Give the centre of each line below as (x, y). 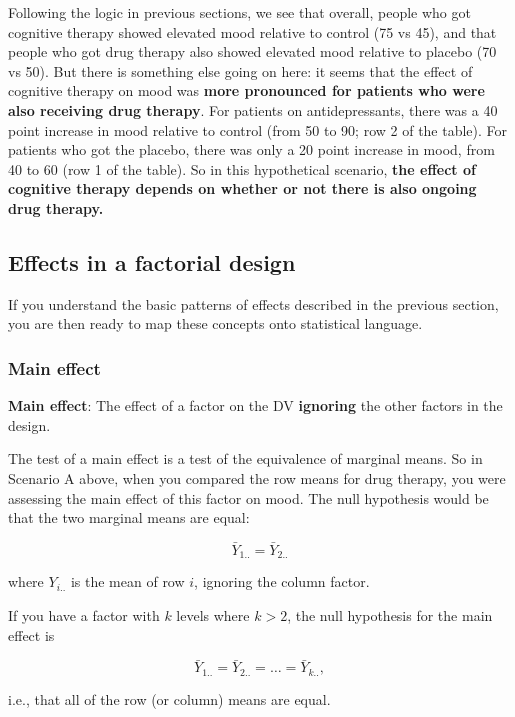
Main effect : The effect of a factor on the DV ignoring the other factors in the (255, 405)
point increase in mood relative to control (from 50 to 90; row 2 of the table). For (258, 129)
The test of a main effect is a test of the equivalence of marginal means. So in (245, 458)
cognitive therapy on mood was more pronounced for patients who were (246, 90)
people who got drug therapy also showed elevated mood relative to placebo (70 (252, 51)
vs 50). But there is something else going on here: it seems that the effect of (240, 70)
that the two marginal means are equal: (129, 517)
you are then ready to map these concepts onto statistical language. (215, 323)
